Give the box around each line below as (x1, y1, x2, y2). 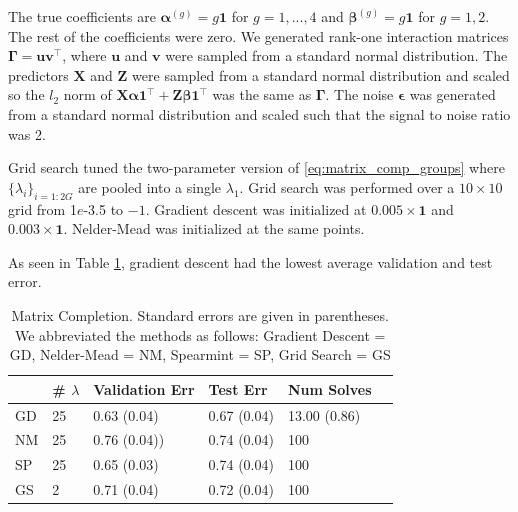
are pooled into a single (78, 176, 222, 197)
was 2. (8, 123, 46, 144)
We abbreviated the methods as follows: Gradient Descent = (15, 324, 386, 345)
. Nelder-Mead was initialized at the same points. (63, 218, 365, 239)
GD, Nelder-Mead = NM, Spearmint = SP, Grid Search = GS (9, 344, 391, 365)
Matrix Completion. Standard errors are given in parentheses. (11, 304, 389, 325)
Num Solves (287, 378, 372, 399)
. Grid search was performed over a (239, 176, 455, 197)
